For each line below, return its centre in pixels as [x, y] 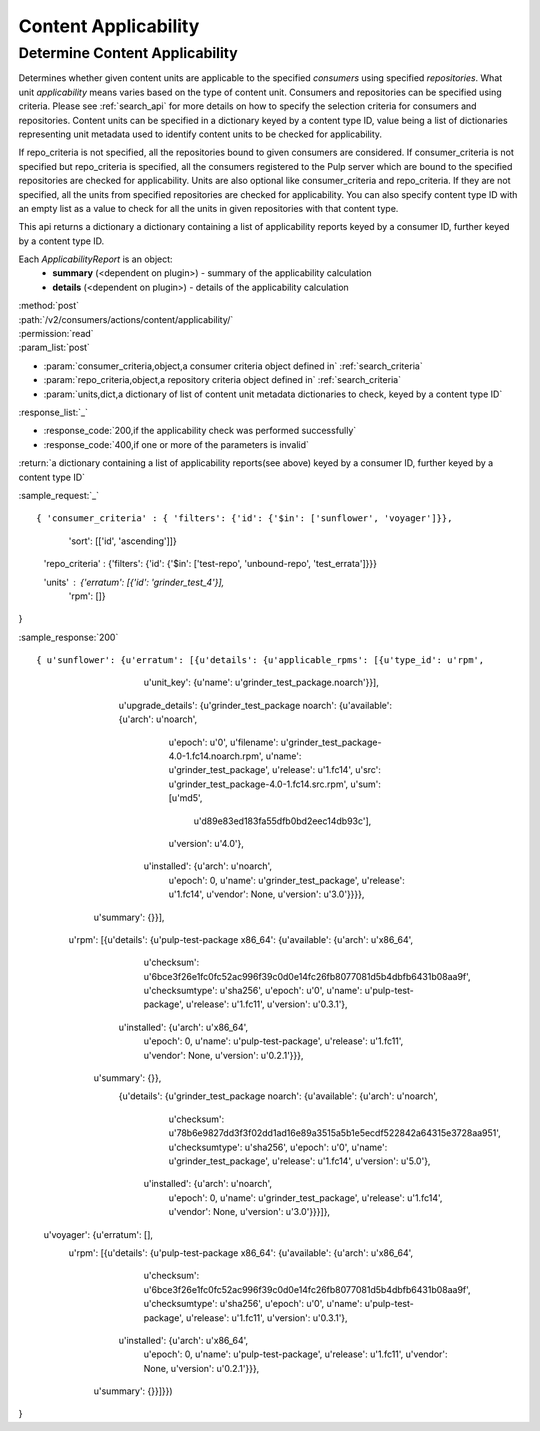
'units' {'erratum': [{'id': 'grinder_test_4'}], [134, 582]
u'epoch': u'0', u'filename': [223, 742]
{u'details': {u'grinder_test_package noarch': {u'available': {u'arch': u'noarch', [278, 1096]
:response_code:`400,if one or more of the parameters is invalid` [176, 444]
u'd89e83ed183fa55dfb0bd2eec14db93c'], [282, 821]
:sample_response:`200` [68, 637]
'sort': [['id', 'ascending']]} [122, 541]
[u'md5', [185, 798]
